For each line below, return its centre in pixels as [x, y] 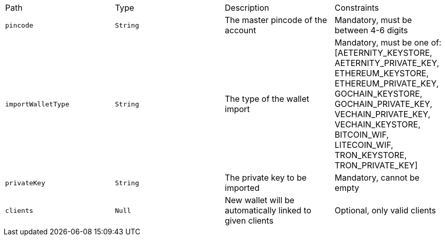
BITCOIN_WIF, [362, 135]
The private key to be [266, 178]
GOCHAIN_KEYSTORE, [378, 94]
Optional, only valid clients [385, 210]
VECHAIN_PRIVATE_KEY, [383, 114]
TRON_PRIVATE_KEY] [376, 165]
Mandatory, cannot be [377, 178]
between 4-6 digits [371, 30]
